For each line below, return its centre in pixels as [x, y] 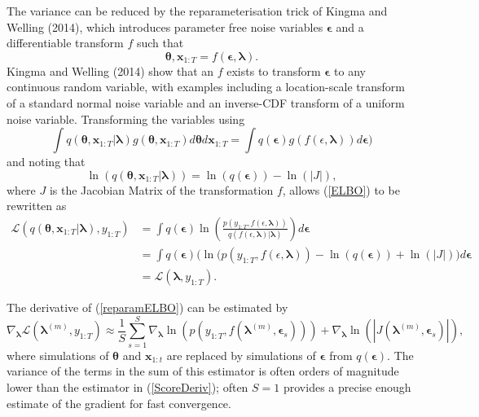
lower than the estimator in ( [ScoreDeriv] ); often [127, 386]
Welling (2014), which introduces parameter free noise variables [165, 26]
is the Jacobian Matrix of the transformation [161, 189]
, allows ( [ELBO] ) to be [341, 189]
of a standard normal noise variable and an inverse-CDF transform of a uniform [206, 102]
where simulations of [58, 355]
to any [350, 70]
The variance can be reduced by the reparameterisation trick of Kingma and [197, 11]
